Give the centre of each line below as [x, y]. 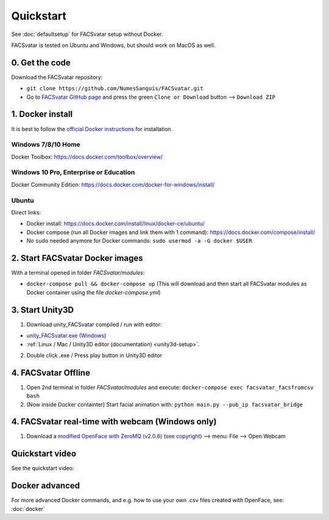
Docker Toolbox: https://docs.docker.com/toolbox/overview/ [87, 157]
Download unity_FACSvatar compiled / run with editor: [94, 324]
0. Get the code [41, 62]
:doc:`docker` [28, 508]
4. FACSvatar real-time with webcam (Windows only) [114, 422]
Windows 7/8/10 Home [46, 144]
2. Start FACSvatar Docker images [77, 258]
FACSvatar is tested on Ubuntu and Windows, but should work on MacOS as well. [113, 45]
